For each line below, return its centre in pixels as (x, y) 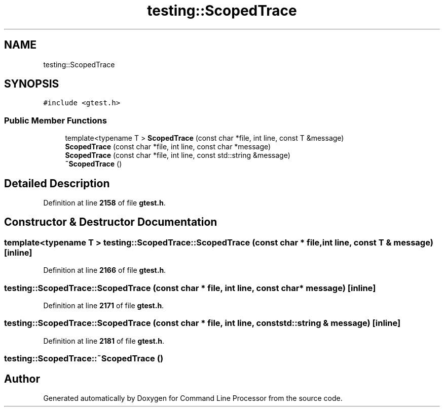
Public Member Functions (55, 120)
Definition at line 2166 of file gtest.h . (105, 270)
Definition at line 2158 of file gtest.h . (104, 203)
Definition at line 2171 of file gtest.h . (104, 305)
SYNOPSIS (32, 84)
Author (22, 379)
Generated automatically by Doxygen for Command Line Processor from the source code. (193, 398)
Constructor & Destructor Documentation (111, 222)
